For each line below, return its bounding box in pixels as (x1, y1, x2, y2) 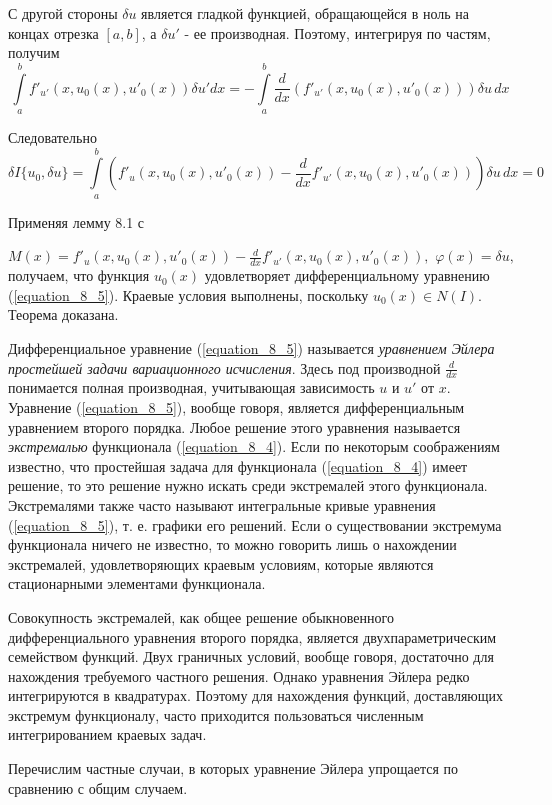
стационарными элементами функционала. (8, 573, 266, 594)
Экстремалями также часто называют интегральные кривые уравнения (8, 494, 436, 515)
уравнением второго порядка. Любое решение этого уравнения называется (8, 416, 461, 437)
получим (8, 42, 60, 63)
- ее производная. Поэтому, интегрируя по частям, (184, 22, 491, 43)
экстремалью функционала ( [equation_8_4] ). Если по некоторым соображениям (8, 436, 500, 457)
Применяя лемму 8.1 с (8, 211, 145, 232)
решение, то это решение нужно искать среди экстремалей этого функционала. (8, 475, 488, 496)
